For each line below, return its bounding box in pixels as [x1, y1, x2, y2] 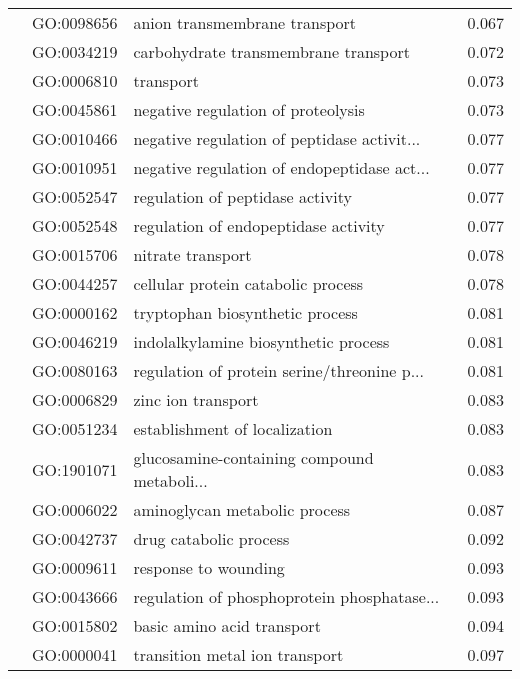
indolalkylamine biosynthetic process [133, 330, 390, 353]
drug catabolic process [133, 527, 290, 550]
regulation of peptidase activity [133, 185, 352, 208]
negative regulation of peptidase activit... [133, 127, 421, 150]
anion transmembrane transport [133, 11, 357, 34]
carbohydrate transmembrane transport [133, 40, 410, 63]
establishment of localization [133, 417, 333, 440]
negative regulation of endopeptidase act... [133, 156, 430, 179]
